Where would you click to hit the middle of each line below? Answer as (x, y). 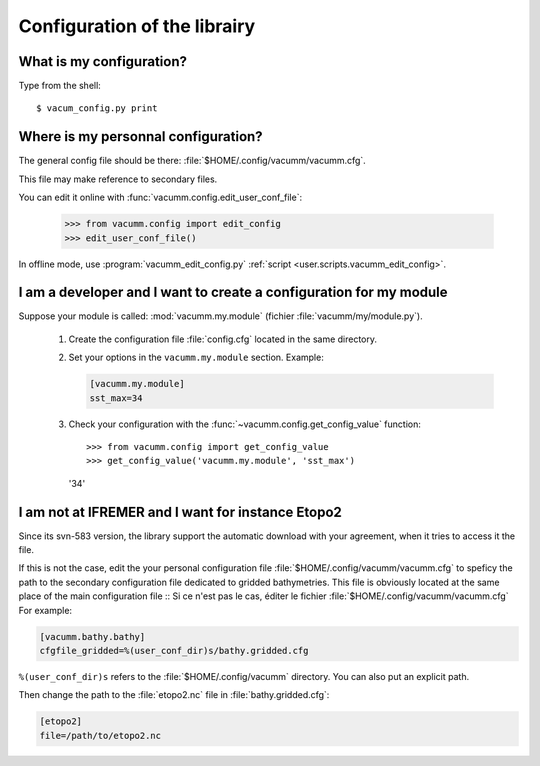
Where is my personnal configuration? (141, 136)
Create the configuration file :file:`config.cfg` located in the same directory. (223, 339)
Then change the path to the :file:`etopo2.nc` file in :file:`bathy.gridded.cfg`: (174, 695)
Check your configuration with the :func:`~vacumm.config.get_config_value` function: (245, 424)
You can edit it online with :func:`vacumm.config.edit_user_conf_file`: (160, 197)
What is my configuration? (102, 61)
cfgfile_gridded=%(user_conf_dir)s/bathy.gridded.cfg (174, 650)
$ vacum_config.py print (97, 108)
